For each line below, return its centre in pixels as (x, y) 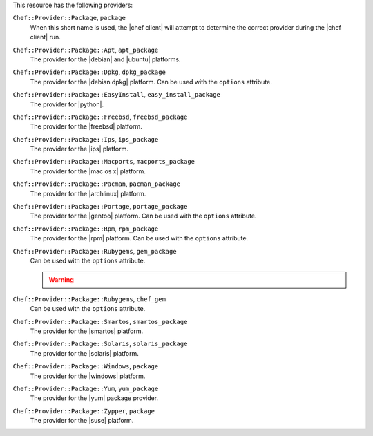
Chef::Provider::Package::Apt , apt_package (86, 50)
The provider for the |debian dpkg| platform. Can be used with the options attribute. (151, 82)
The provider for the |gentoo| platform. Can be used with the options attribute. (143, 216)
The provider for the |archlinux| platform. (88, 193)
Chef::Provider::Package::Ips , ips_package (86, 139)
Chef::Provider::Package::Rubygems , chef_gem (89, 299)
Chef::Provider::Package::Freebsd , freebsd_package (100, 117)
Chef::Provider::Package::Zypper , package (84, 410)
